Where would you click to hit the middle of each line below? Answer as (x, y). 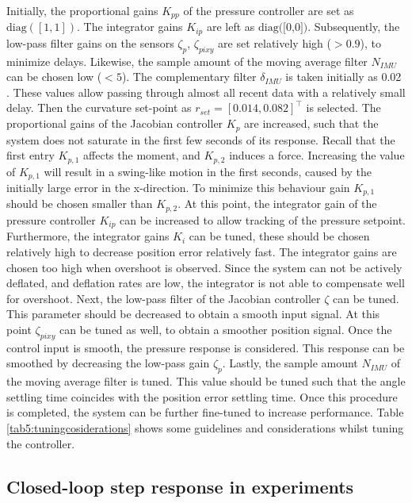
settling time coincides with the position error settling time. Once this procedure (202, 396)
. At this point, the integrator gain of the (277, 204)
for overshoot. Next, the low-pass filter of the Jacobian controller (164, 298)
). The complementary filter (189, 77)
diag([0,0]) (283, 28)
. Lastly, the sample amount (290, 363)
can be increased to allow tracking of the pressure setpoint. (263, 219)
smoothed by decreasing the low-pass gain (108, 363)
